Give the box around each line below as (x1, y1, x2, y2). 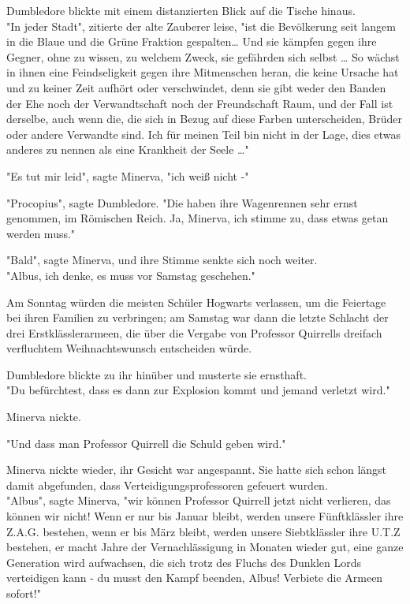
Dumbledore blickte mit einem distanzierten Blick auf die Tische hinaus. (6, 2, 356, 18)
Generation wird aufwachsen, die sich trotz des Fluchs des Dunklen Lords (6, 554, 362, 570)
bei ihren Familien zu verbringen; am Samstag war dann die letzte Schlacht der (6, 309, 389, 326)
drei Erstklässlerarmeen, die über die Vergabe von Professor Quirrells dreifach (6, 324, 382, 341)
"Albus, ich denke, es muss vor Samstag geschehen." (6, 267, 255, 283)
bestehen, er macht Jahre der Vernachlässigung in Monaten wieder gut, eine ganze (6, 539, 404, 555)
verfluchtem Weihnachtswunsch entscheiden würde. (6, 340, 252, 356)
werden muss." (6, 225, 76, 241)
